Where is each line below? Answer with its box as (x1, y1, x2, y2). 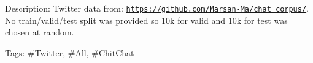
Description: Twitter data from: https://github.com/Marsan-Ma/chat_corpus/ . (5, 2, 309, 14)
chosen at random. (5, 26, 74, 39)
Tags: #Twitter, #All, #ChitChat (5, 46, 134, 59)
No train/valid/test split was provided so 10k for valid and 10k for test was (5, 13, 288, 26)
